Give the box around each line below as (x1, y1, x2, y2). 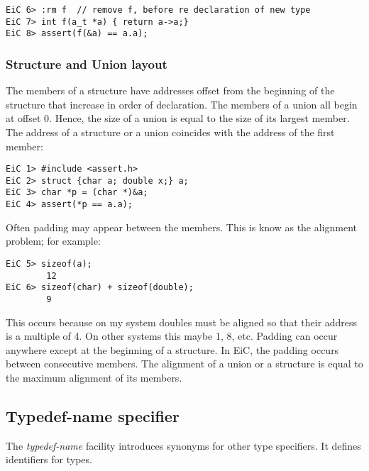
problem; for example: (6, 233, 101, 248)
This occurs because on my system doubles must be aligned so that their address (6, 314, 358, 329)
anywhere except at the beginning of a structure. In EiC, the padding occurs (6, 342, 339, 357)
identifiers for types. (6, 452, 92, 467)
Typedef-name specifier (6, 404, 180, 426)
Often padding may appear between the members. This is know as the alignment (6, 219, 358, 234)
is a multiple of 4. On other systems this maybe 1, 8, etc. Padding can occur (6, 328, 338, 343)
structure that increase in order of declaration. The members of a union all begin (6, 96, 358, 111)
